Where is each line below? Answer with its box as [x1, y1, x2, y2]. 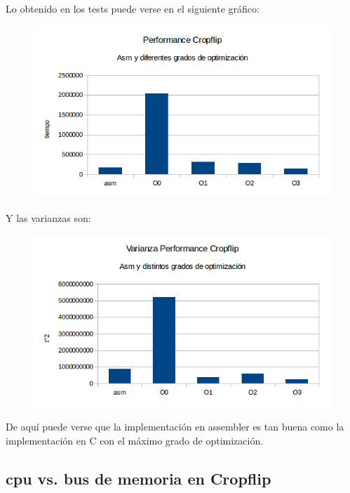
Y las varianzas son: [6, 210, 91, 225]
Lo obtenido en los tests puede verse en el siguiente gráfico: [6, 1, 260, 15]
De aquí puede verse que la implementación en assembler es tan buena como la [6, 419, 344, 434]
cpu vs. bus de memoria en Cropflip [6, 467, 271, 489]
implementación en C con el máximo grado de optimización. [6, 433, 264, 447]
